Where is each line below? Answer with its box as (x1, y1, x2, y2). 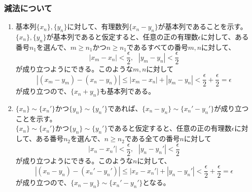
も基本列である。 (100, 86, 155, 96)
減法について (4, 1, 52, 14)
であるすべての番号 (126, 41, 188, 52)
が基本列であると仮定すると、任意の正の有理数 (46, 32, 198, 42)
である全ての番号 (124, 133, 180, 144)
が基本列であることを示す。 (158, 21, 247, 32)
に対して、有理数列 (67, 21, 129, 32)
